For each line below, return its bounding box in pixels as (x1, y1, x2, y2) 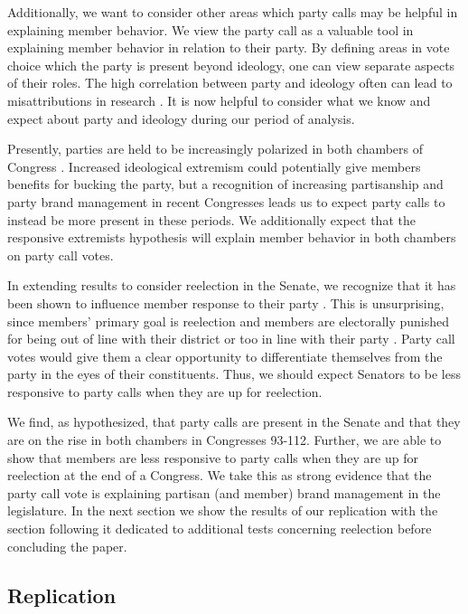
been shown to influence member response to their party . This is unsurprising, (7, 293, 445, 312)
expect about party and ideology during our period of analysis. (7, 109, 355, 128)
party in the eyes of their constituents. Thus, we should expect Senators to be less (7, 364, 461, 383)
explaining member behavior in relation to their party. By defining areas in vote (7, 38, 450, 57)
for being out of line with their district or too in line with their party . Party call (7, 329, 455, 348)
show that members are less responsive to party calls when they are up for (7, 448, 418, 467)
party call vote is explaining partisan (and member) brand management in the (7, 483, 441, 502)
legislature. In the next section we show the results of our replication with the (7, 501, 438, 520)
